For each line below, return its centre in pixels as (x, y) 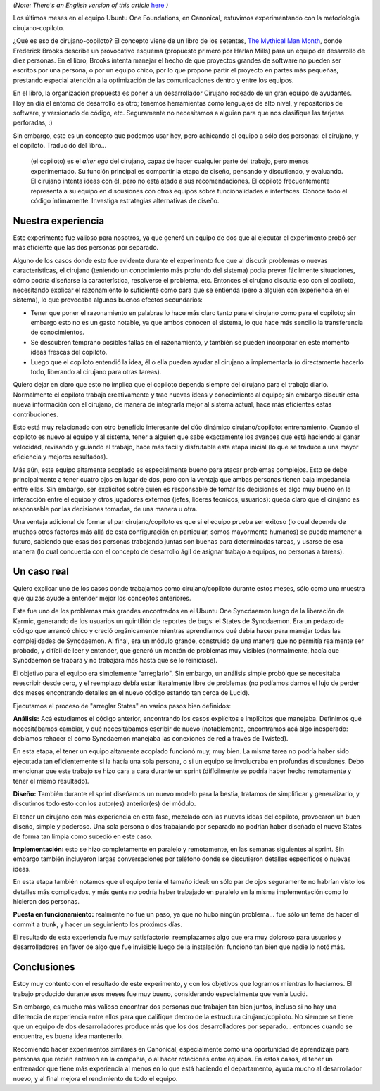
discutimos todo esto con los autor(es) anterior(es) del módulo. (104, 804)
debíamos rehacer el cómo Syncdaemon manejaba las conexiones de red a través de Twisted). (151, 739)
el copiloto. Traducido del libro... (60, 146)
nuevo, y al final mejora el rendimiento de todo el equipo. (95, 1078)
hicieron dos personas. (46, 901)
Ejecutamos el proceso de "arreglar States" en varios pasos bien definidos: (122, 706)
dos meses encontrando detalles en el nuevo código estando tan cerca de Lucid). (131, 693)
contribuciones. (36, 414)
